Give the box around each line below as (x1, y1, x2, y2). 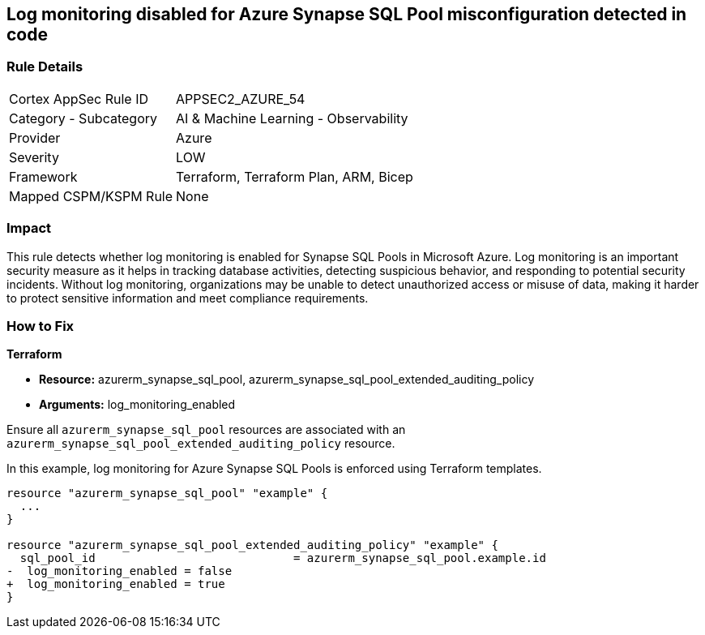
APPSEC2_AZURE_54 (176, 90, 305, 107)
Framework (9, 168, 78, 185)
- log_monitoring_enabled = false (6, 564, 233, 578)
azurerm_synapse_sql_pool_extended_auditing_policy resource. (6, 436, 395, 451)
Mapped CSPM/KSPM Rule (9, 187, 173, 204)
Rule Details (6, 58, 83, 75)
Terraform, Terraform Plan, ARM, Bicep (176, 168, 413, 185)
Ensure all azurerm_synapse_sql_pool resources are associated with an (6, 423, 406, 437)
